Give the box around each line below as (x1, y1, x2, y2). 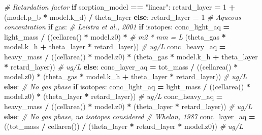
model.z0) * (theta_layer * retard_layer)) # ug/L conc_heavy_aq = (4, 91, 223, 102)
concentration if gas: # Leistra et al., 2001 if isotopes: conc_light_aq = (4, 21, 230, 32)
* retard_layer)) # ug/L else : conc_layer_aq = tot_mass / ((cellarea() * (4, 61, 238, 72)
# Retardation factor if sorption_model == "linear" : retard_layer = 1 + (4, 2, 236, 12)
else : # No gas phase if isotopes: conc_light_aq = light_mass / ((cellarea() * (4, 81, 250, 91)
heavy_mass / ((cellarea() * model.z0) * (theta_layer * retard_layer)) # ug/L (4, 100, 252, 111)
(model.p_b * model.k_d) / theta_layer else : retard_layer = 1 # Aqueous (4, 11, 241, 22)
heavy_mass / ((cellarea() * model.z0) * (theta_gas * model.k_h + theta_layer (4, 51, 258, 61)
